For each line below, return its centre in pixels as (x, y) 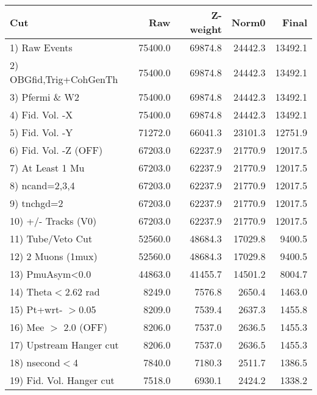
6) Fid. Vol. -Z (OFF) (56, 150)
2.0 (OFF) (85, 327)
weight (206, 29)
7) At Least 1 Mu (47, 168)
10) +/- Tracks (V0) (53, 221)
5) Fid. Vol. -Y (41, 132)
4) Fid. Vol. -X (41, 114)
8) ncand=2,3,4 (42, 185)
